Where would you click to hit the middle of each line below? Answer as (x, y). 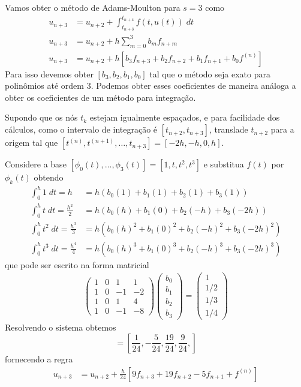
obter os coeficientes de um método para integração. (100, 97)
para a (282, 129)
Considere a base (36, 164)
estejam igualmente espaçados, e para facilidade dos (185, 117)
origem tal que (31, 142)
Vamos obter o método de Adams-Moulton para (93, 7)
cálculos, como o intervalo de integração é (81, 129)
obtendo (49, 177)
